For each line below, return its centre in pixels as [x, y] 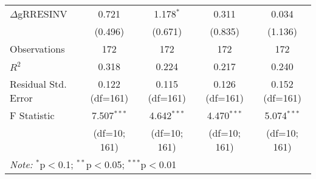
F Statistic [32, 115]
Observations [37, 49]
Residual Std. [38, 84]
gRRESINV [43, 14]
